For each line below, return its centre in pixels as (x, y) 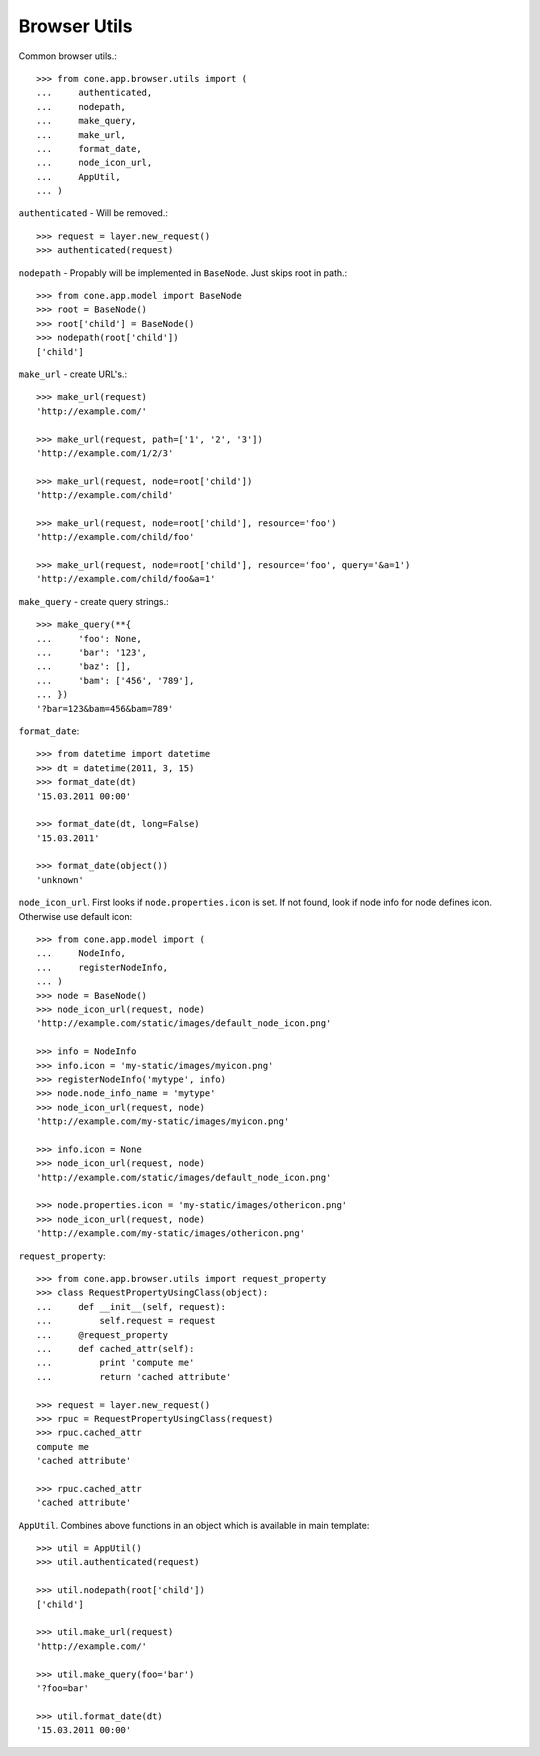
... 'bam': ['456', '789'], (115, 680)
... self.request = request (126, 1321)
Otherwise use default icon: (75, 916)
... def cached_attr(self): (115, 1348)
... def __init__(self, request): (131, 1306)
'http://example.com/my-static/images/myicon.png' (163, 1121)
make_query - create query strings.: (93, 601)
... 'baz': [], (84, 666)
